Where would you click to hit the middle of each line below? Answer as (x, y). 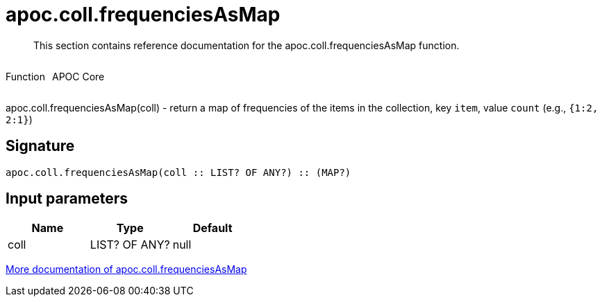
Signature (40, 146)
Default (212, 228)
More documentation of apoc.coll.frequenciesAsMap (126, 269)
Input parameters (67, 199)
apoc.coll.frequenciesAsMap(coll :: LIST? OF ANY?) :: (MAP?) (178, 172)
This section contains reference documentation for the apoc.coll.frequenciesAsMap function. (246, 45)
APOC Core (78, 76)
